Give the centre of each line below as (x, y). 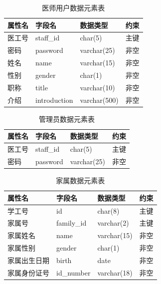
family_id (72, 223)
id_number (74, 272)
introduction (54, 100)
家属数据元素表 (80, 180)
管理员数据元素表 (67, 119)
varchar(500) (99, 100)
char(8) (108, 210)
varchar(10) (97, 87)
